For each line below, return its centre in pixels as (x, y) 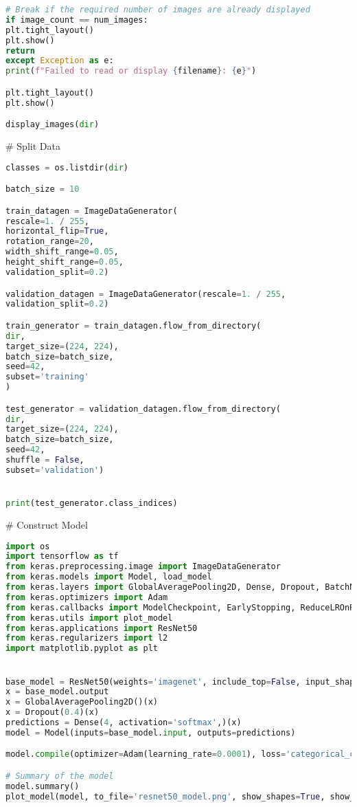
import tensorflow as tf (62, 556)
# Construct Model (47, 524)
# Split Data (33, 146)
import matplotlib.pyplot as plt (82, 649)
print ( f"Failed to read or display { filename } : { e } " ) (131, 71)
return (20, 51)
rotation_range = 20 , (50, 242)
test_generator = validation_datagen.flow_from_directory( (143, 409)
